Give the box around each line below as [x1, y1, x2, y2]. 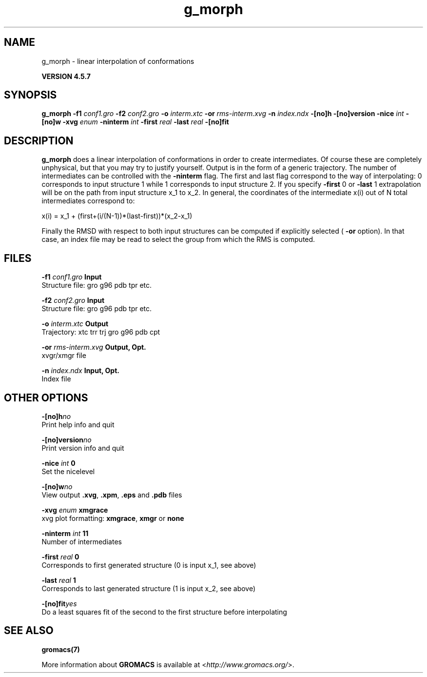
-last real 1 [41, 576, 76, 584]
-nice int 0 [41, 458, 76, 467]
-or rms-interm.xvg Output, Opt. [41, 343, 146, 352]
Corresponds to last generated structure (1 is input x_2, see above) [41, 584, 256, 593]
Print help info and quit [41, 420, 115, 429]
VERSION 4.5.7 [41, 72, 91, 80]
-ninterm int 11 [41, 529, 89, 538]
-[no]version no [41, 435, 92, 444]
